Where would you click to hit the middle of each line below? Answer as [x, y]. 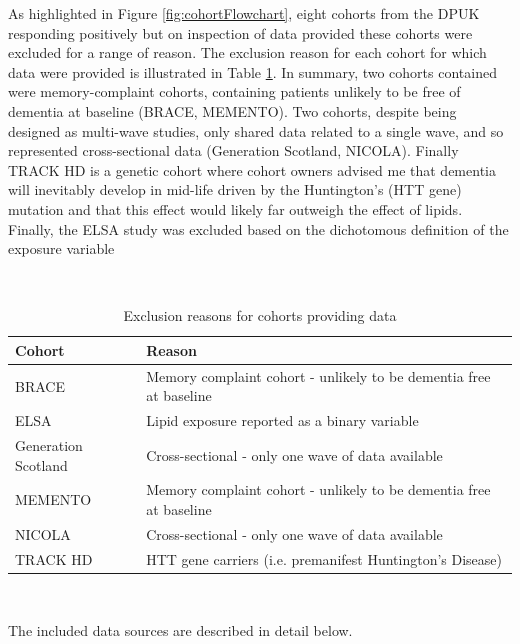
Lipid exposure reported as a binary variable [282, 420]
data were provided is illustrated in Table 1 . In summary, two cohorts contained [252, 71]
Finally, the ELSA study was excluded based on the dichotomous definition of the [258, 228]
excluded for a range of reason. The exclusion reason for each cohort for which [247, 52]
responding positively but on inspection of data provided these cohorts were [240, 32]
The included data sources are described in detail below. [180, 630]
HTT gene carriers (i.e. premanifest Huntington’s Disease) [324, 558]
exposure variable [61, 248]
